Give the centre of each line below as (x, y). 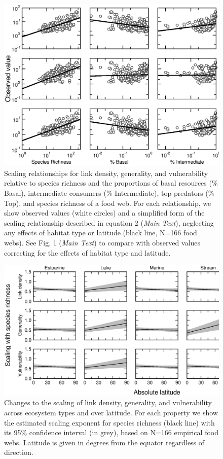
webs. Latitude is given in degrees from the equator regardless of (104, 442)
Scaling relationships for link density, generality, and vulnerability (106, 173)
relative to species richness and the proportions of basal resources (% (111, 183)
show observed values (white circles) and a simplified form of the (104, 213)
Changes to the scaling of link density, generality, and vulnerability (108, 402)
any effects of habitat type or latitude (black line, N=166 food (101, 233)
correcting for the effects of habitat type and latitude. (87, 252)
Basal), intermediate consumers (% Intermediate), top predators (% (109, 193)
